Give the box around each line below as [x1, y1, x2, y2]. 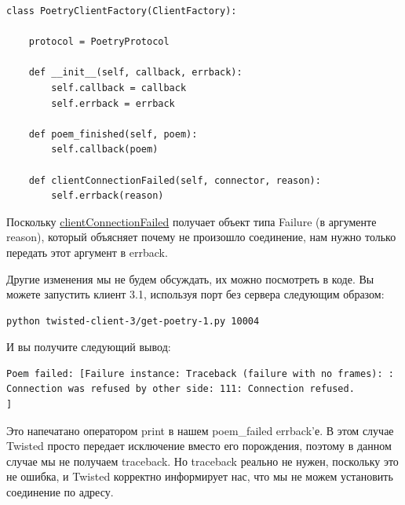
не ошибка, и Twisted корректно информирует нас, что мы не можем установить [6, 468, 393, 485]
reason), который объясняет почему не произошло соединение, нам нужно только [6, 229, 396, 245]
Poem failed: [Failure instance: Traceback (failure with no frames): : [6, 368, 394, 379]
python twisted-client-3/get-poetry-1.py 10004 [6, 315, 260, 327]
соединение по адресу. [6, 484, 114, 500]
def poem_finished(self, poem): [28, 128, 198, 140]
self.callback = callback [51, 82, 187, 93]
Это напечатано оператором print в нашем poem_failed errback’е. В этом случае [6, 422, 394, 438]
